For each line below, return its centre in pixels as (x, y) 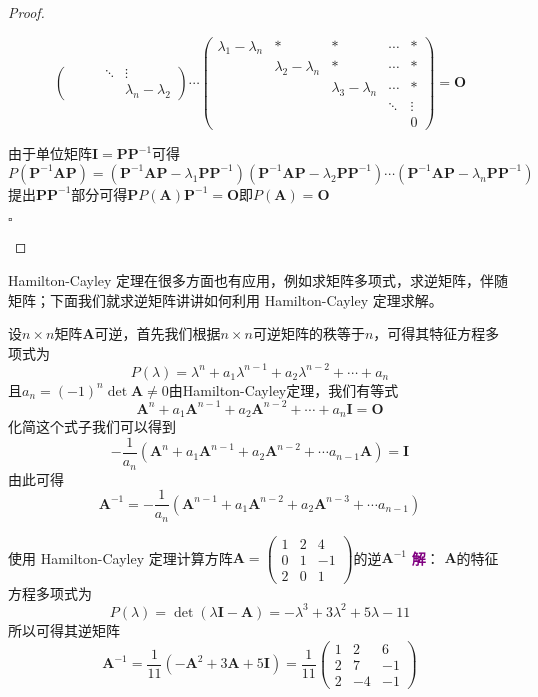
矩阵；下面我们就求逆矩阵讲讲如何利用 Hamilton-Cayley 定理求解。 (225, 299)
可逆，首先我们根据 (157, 333)
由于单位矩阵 (50, 153)
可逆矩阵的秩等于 (308, 333)
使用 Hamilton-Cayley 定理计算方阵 (120, 557)
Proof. (26, 12)
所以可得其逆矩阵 (64, 629)
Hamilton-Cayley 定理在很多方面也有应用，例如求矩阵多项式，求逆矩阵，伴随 (258, 280)
